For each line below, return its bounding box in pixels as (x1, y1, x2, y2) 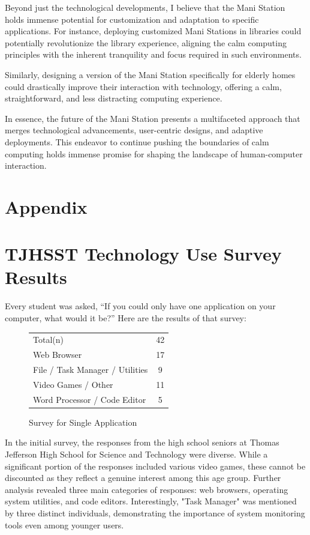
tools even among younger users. (5, 518, 124, 531)
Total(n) (33, 333, 64, 346)
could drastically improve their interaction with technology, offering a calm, (5, 80, 282, 92)
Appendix (5, 194, 88, 219)
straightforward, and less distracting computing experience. (5, 92, 222, 104)
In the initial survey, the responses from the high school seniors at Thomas (5, 436, 279, 449)
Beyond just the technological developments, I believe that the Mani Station (5, 1, 285, 13)
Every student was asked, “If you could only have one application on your (5, 300, 276, 312)
